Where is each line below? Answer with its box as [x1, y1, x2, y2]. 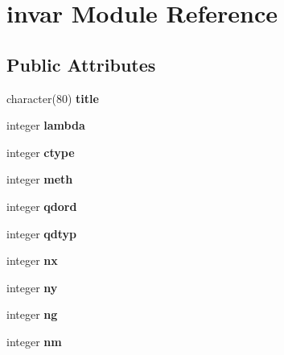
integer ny [6, 279, 58, 295]
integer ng [6, 306, 58, 323]
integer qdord [6, 197, 77, 214]
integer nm [6, 332, 62, 349]
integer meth [6, 171, 73, 188]
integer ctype [6, 143, 75, 160]
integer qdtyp [6, 225, 77, 241]
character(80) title [6, 89, 99, 106]
